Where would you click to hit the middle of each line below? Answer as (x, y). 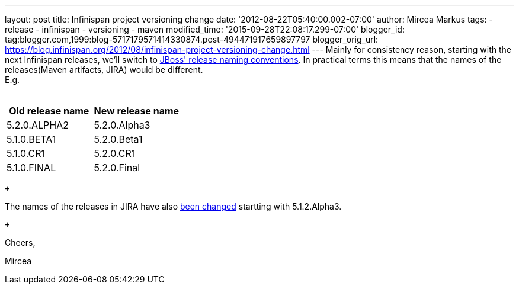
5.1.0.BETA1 (31, 139)
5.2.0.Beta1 (118, 139)
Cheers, (20, 243)
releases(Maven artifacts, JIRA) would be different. (104, 70)
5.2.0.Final (117, 168)
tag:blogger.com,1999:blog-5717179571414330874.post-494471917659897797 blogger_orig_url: (192, 39)
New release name (137, 111)
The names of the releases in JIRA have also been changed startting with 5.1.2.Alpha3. (173, 206)
